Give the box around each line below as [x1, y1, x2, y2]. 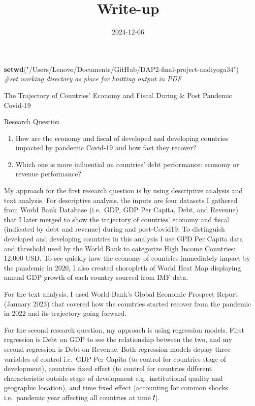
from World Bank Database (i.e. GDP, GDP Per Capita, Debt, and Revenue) [4, 204, 238, 215]
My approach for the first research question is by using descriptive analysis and [4, 185, 243, 196]
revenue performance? [15, 169, 81, 179]
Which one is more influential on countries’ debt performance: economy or [15, 159, 239, 169]
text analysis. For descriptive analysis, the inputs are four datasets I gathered [4, 195, 238, 205]
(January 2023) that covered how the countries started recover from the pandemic [4, 298, 251, 308]
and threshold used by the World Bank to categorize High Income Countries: [4, 243, 236, 253]
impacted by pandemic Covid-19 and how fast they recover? [15, 142, 196, 153]
